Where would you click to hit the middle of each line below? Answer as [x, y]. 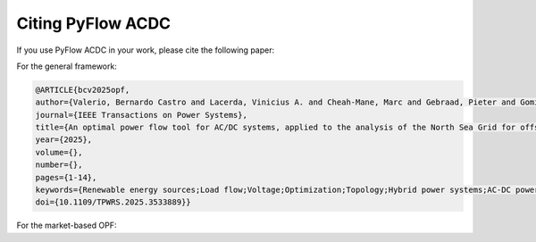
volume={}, [59, 152]
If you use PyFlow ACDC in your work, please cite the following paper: [146, 50]
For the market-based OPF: [67, 225]
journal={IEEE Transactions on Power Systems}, [141, 115]
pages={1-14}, [66, 177]
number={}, [59, 165]
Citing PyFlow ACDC [94, 23]
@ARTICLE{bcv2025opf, [83, 90]
